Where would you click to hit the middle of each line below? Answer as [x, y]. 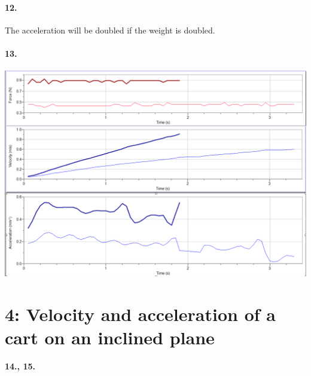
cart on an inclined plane [110, 337]
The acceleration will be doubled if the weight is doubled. [110, 30]
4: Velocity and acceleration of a [140, 314]
